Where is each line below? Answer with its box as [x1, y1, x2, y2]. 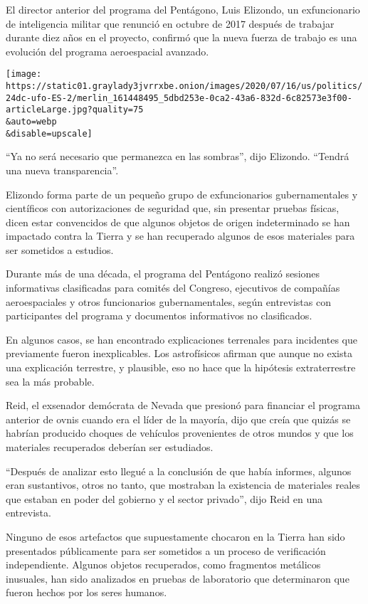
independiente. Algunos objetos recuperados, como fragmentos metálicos [6, 557, 321, 572]
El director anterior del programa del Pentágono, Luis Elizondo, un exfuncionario [6, 2, 360, 16]
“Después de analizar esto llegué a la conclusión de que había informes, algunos [6, 463, 352, 478]
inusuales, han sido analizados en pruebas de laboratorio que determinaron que [6, 571, 349, 586]
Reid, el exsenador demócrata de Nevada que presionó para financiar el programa [6, 398, 361, 413]
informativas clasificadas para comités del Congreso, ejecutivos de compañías [6, 280, 340, 295]
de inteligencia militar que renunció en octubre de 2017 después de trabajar [6, 16, 335, 31]
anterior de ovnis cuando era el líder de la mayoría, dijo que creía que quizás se [6, 411, 351, 426]
